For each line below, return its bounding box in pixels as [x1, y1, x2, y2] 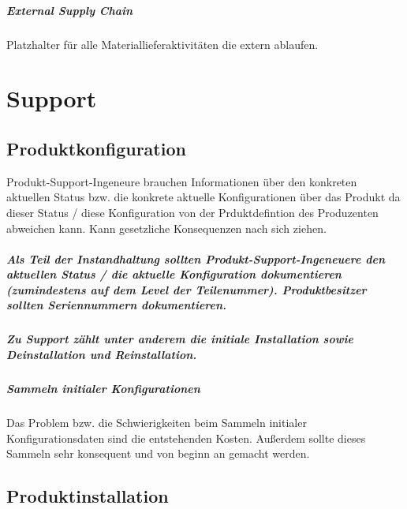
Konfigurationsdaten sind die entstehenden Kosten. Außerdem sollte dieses [6, 429, 366, 446]
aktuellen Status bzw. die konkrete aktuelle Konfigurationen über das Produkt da [6, 189, 401, 205]
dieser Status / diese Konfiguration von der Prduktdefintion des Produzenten [6, 204, 379, 220]
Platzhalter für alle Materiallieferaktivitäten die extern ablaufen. [6, 36, 319, 52]
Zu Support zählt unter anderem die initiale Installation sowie [6, 331, 353, 347]
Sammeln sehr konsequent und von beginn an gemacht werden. [6, 445, 310, 462]
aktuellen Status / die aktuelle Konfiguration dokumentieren [6, 266, 342, 283]
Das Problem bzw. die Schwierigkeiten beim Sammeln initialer [6, 414, 307, 430]
